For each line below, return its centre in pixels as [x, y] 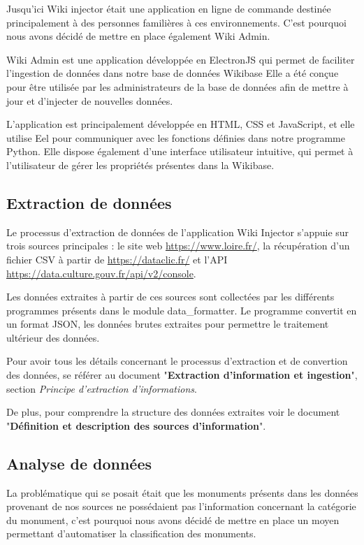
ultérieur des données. [53, 337]
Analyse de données [79, 463]
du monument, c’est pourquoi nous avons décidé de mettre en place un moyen [173, 519]
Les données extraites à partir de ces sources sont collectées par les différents [170, 297]
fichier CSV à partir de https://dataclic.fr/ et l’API [117, 259]
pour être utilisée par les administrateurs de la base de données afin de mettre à [177, 86]
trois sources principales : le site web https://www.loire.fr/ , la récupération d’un [178, 246]
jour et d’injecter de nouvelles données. [90, 100]
